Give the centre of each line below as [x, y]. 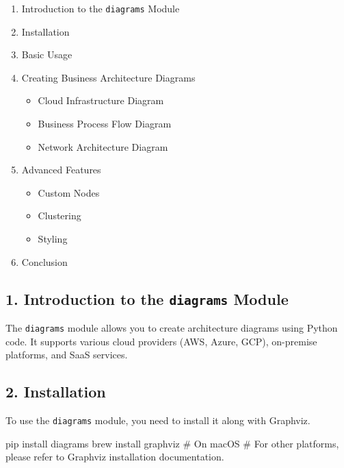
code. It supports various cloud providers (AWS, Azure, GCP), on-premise [161, 341]
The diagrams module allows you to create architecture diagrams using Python [172, 327]
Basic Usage [47, 54]
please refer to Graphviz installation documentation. [115, 457]
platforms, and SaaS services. [67, 355]
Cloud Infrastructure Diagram [101, 100]
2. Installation [56, 392]
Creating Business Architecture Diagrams [108, 77]
